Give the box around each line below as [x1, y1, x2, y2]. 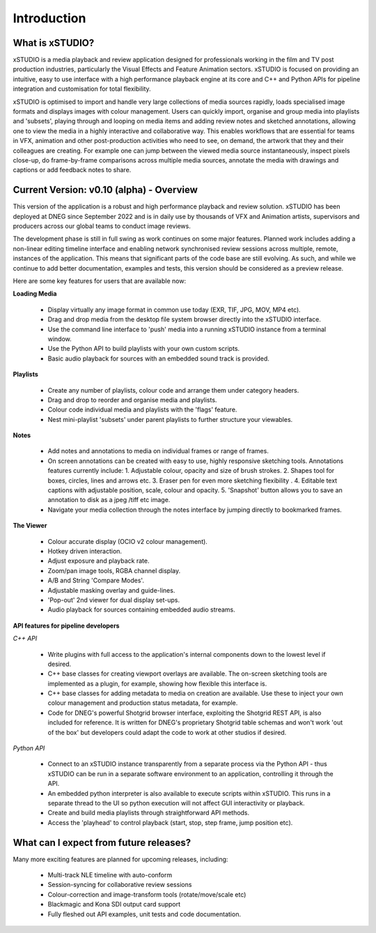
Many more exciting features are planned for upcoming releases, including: [13, 855, 228, 863]
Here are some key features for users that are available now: [13, 277, 187, 285]
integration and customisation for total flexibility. [13, 84, 151, 93]
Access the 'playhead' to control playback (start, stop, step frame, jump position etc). [47, 818, 293, 826]
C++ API [13, 635, 38, 643]
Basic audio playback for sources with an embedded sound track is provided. [47, 354, 269, 363]
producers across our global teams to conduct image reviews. [13, 222, 191, 230]
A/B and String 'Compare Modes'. [47, 576, 144, 585]
